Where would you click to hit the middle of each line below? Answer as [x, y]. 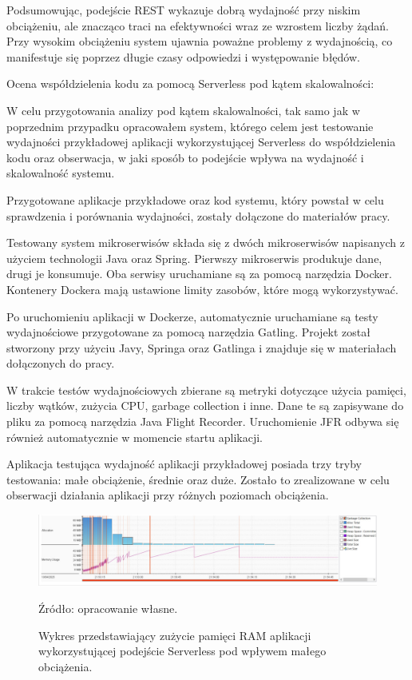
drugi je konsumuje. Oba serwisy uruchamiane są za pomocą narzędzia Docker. [199, 274]
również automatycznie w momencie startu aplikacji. [135, 437]
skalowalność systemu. [61, 173]
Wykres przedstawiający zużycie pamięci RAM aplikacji [175, 635]
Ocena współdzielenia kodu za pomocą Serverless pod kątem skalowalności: [190, 84]
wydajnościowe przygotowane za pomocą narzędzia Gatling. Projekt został [188, 332]
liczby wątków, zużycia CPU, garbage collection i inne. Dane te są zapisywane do [205, 406]
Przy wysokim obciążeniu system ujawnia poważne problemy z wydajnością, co [200, 41]
